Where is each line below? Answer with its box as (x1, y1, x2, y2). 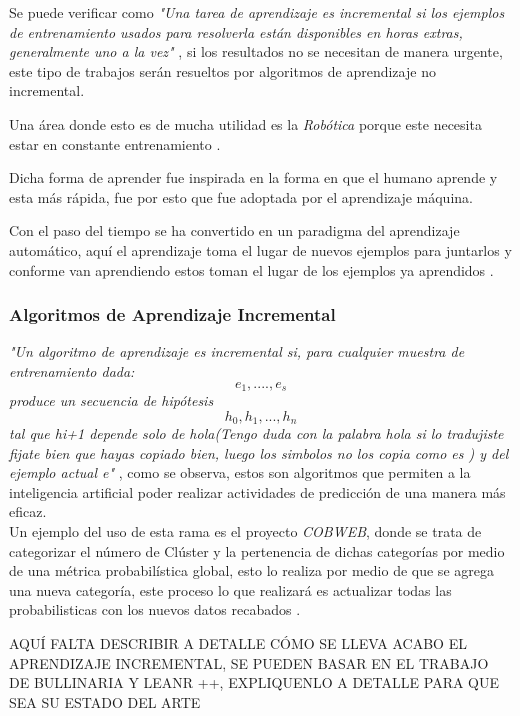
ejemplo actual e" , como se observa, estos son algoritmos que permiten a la (9, 462, 471, 483)
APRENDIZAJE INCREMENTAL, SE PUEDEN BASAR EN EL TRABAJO (9, 652, 489, 673)
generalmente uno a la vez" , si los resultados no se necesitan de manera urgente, (9, 41, 503, 62)
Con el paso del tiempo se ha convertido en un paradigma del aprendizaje (9, 220, 460, 241)
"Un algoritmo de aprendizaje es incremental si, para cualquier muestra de (9, 341, 465, 362)
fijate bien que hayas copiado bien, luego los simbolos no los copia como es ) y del (9, 442, 509, 463)
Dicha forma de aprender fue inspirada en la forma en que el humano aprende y (9, 167, 498, 188)
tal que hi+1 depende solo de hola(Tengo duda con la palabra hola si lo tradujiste (9, 423, 504, 444)
